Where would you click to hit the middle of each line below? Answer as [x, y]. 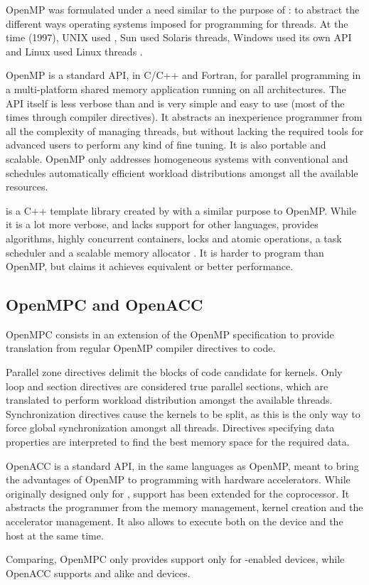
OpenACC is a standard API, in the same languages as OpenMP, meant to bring [182, 465]
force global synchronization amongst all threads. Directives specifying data [170, 428]
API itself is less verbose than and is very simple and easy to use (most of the [175, 103]
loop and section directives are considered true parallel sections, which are [167, 386]
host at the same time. [55, 535]
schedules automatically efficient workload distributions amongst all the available [182, 172]
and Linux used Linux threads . [74, 51]
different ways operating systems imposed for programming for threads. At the [177, 23]
